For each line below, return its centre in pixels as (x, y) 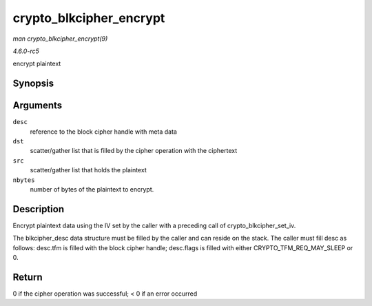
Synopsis (33, 84)
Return (28, 277)
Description (39, 209)
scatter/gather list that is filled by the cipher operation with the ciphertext (134, 151)
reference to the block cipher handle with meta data (103, 132)
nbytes (24, 180)
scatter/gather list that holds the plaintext (89, 170)
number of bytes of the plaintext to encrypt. (92, 189)
